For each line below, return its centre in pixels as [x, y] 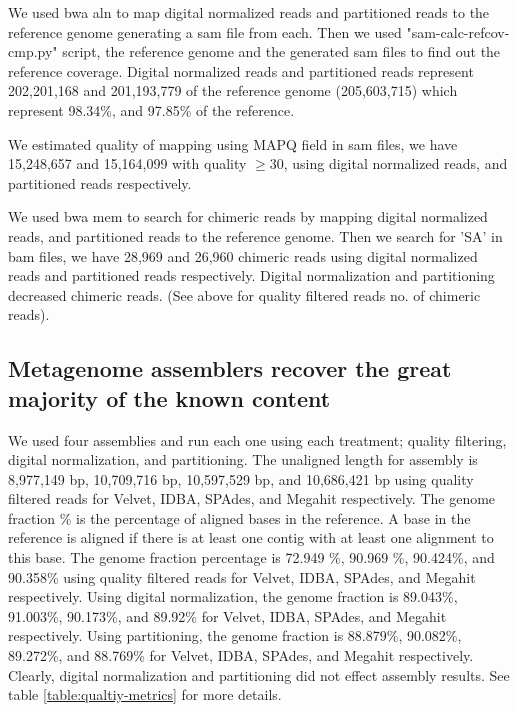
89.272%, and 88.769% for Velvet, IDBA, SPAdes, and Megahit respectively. [241, 655]
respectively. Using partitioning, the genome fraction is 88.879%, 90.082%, [235, 635]
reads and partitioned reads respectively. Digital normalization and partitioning [251, 275]
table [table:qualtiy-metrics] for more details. [145, 694]
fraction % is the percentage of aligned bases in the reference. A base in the [239, 517]
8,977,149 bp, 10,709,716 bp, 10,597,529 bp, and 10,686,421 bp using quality [241, 478]
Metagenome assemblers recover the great [230, 368]
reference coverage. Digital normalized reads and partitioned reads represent [241, 70]
